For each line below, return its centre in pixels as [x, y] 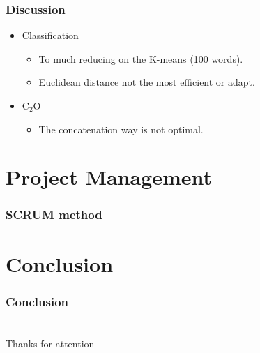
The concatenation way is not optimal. [121, 129]
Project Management [109, 177]
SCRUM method [54, 215]
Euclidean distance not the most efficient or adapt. [147, 82]
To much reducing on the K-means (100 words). [141, 58]
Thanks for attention [50, 343]
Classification [50, 35]
